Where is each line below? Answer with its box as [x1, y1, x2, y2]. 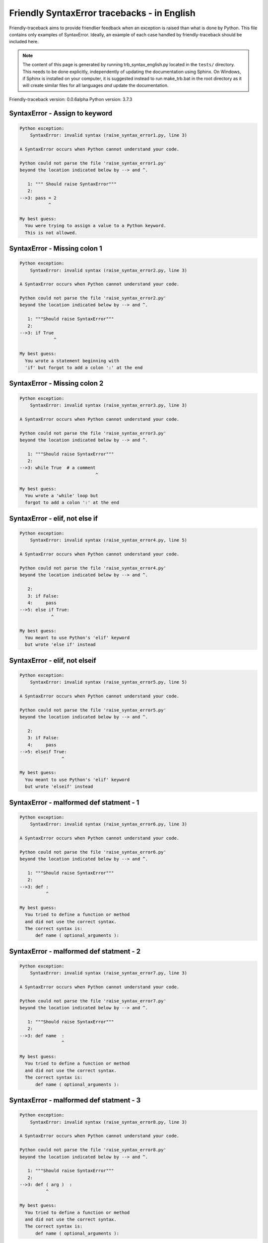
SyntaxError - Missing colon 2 [9, 379, 104, 388]
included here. [9, 39, 39, 45]
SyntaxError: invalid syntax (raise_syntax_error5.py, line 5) [30, 679, 188, 685]
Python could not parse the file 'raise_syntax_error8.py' [19, 1147, 166, 1153]
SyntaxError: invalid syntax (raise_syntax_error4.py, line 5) [30, 537, 188, 543]
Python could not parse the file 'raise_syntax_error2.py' [19, 295, 166, 301]
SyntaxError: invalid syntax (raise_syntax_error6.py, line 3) [30, 821, 188, 827]
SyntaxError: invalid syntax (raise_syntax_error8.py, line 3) [30, 1119, 188, 1125]
